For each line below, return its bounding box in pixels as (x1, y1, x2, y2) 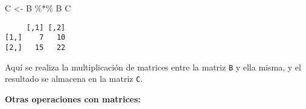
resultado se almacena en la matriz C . (5, 72, 143, 85)
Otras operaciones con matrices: (5, 92, 141, 105)
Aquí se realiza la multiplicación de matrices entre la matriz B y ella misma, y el (5, 60, 301, 73)
